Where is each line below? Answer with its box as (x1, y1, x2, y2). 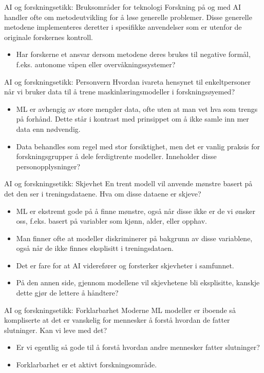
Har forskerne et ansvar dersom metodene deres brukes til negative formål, (16, 49, 251, 60)
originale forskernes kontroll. (4, 31, 93, 42)
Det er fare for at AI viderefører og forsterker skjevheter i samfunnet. (16, 260, 234, 270)
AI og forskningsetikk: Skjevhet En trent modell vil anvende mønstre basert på (4, 178, 253, 189)
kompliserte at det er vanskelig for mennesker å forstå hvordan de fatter (4, 315, 230, 325)
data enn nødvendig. (16, 123, 81, 134)
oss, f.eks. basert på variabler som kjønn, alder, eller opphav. (16, 215, 208, 226)
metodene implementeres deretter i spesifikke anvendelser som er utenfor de (4, 22, 242, 32)
